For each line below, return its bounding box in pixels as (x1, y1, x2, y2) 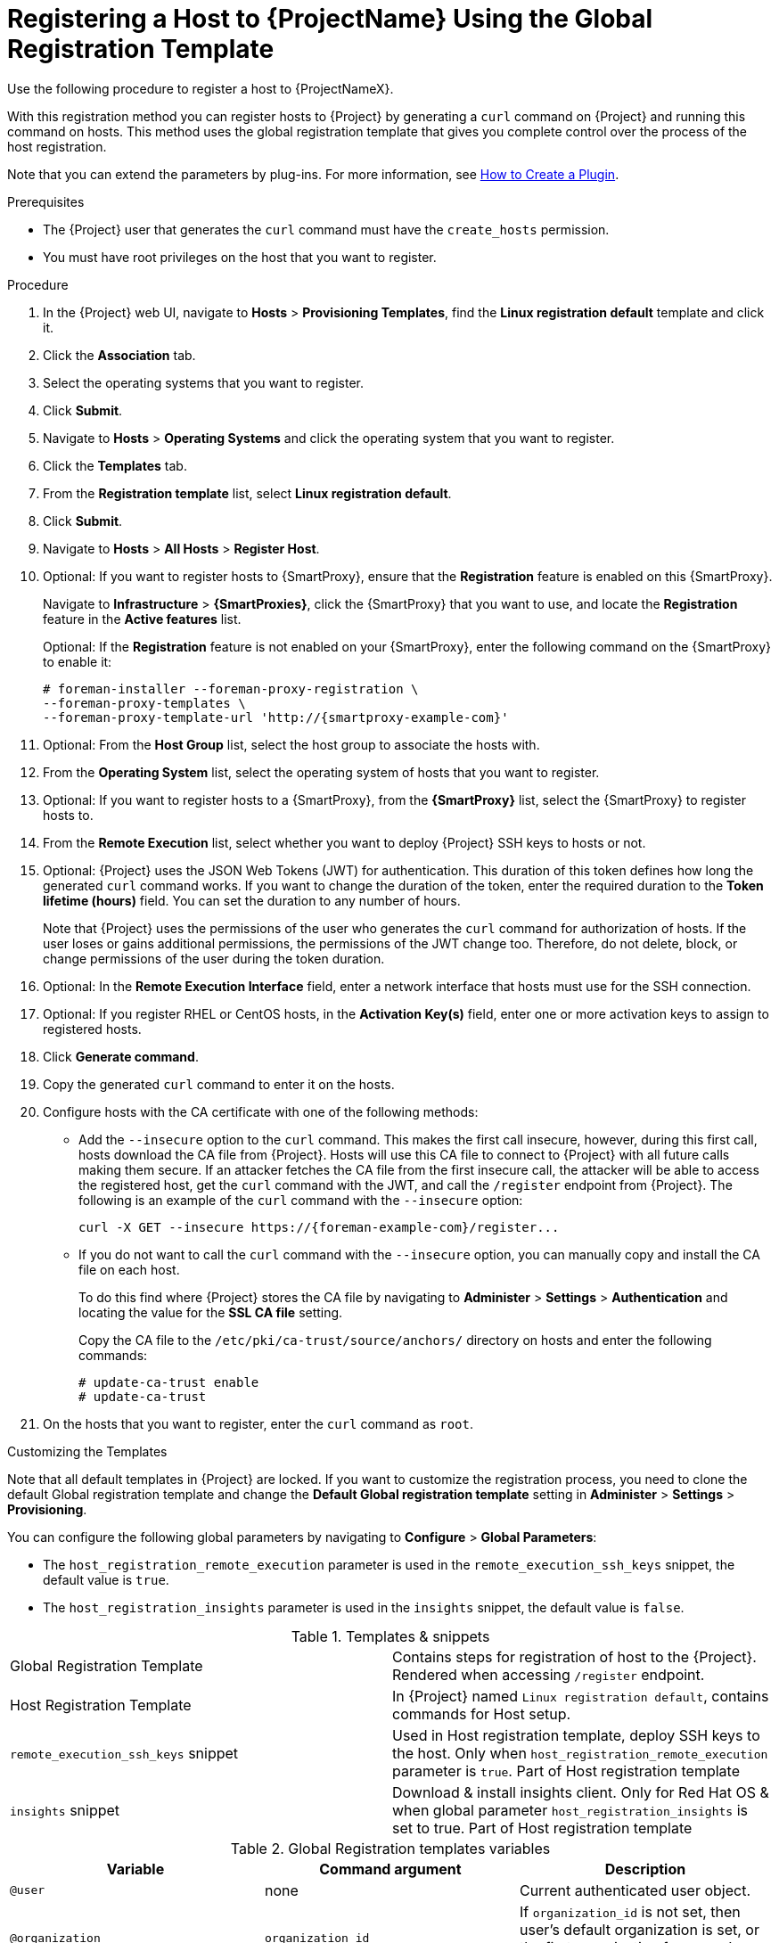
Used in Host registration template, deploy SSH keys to (392, 1726, 760, 1744)
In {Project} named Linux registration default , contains (392, 1686, 769, 1705)
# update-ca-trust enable (78, 1374, 259, 1390)
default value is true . (43, 1571, 169, 1587)
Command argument (319, 1859, 462, 1878)
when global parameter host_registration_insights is (392, 1800, 748, 1819)
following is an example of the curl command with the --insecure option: (78, 1192, 523, 1208)
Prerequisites (7, 193, 85, 209)
